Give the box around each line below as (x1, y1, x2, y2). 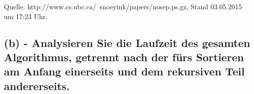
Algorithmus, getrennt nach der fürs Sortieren (4, 49, 244, 64)
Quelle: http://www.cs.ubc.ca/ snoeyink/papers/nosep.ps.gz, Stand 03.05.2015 (4, 1, 242, 11)
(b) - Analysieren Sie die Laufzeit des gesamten (4, 35, 251, 50)
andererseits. (4, 78, 70, 93)
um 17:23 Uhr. (4, 11, 48, 21)
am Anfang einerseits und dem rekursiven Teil (4, 64, 245, 79)
